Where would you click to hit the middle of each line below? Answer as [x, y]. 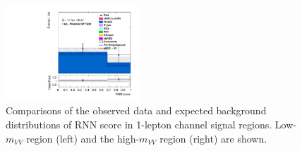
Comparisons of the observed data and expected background [136, 110]
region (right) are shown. [213, 138]
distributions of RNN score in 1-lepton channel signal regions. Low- [151, 125]
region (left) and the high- [83, 138]
